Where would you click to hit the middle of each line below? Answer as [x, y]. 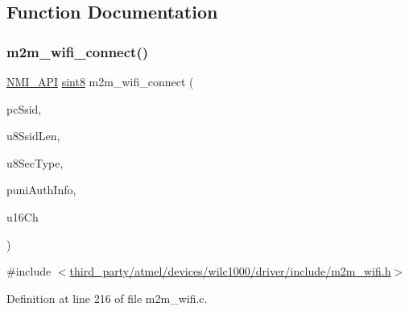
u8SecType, [35, 162]
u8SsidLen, [33, 136]
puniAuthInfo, [41, 190]
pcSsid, [24, 108]
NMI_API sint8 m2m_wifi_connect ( [100, 81]
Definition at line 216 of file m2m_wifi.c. [107, 298]
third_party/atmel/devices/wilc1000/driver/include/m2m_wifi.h [230, 271]
